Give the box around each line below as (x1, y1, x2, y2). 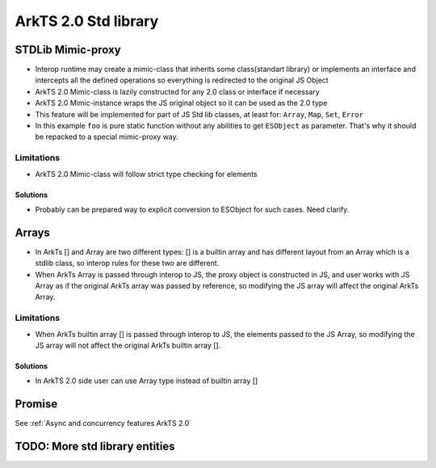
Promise (15, 397, 58, 411)
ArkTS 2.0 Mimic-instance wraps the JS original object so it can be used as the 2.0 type (35, 98, 328, 108)
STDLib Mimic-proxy (15, 43, 121, 57)
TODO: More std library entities (15, 440, 175, 453)
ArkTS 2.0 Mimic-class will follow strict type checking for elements (35, 169, 258, 179)
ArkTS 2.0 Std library (15, 12, 159, 30)
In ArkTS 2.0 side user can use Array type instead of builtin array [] (35, 376, 258, 386)
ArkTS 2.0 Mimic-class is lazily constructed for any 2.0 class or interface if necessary (35, 86, 321, 96)
